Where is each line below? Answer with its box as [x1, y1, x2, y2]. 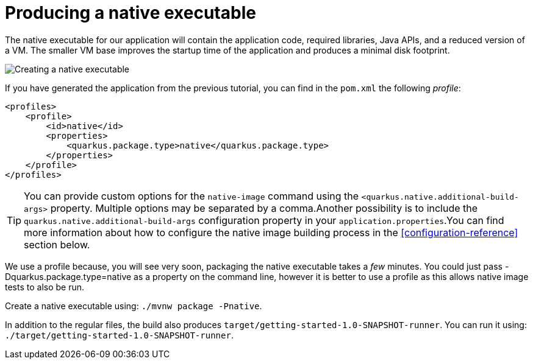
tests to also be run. [5, 281, 85, 292]
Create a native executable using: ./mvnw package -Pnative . [5, 300, 262, 311]
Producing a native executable [5, 2, 256, 23]
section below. [24, 238, 90, 251]
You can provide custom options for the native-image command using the [24, 189, 359, 202]
